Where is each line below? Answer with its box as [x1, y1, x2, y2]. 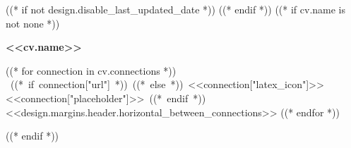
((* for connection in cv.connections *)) [6, 63, 177, 78]
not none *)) [6, 16, 60, 30]
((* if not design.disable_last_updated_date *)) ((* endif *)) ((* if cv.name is [6, 2, 346, 16]
